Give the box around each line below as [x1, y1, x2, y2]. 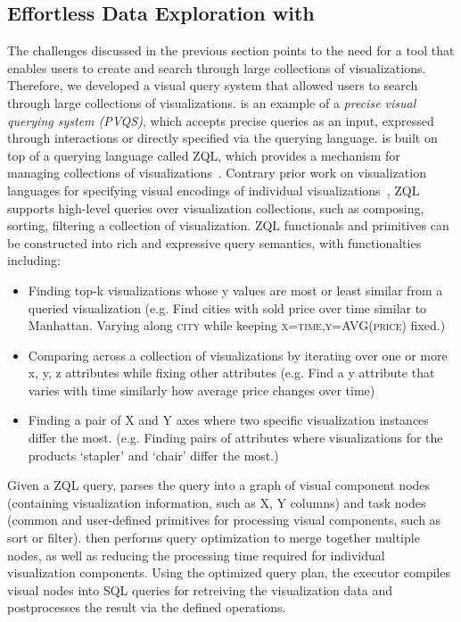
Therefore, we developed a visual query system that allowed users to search [7, 76, 418, 95]
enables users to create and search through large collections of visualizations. [7, 58, 426, 77]
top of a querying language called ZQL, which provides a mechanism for [7, 145, 400, 164]
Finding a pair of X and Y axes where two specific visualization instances [28, 411, 429, 429]
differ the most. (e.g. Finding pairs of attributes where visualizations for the [28, 428, 443, 447]
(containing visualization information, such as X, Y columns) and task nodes [7, 493, 426, 511]
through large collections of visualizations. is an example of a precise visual [7, 93, 416, 112]
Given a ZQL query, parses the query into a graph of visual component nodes [7, 476, 431, 494]
